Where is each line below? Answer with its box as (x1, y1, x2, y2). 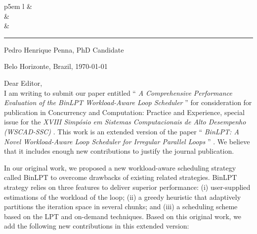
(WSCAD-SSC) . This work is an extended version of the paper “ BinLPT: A (4, 126, 239, 136)
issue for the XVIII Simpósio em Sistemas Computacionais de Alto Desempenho (4, 117, 246, 127)
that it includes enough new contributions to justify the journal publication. (4, 146, 234, 156)
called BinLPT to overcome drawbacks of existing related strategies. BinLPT (4, 172, 237, 182)
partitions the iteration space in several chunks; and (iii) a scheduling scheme (4, 201, 238, 212)
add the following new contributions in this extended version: (4, 221, 189, 231)
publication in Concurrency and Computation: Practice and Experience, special (4, 107, 245, 117)
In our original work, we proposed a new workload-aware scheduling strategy (4, 162, 236, 173)
